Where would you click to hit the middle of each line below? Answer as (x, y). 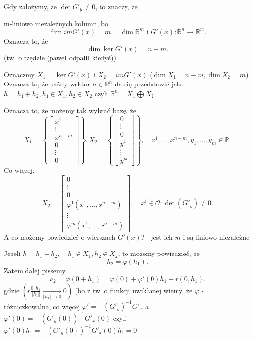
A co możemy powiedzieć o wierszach (60, 237)
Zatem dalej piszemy (35, 270)
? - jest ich (157, 237)
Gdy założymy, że (30, 6)
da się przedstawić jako (149, 84)
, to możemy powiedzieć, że (159, 253)
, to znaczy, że (116, 6)
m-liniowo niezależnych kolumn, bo (56, 23)
